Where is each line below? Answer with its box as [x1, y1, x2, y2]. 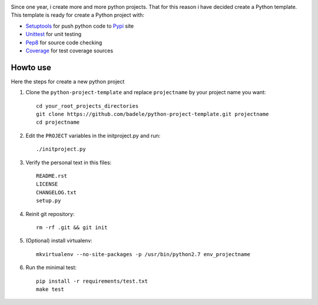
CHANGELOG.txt [36, 189, 77, 195]
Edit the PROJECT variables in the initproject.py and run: [25, 132, 161, 139]
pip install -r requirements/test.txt [36, 277, 148, 284]
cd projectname [36, 119, 80, 126]
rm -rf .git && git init [36, 224, 108, 231]
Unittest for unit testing [25, 31, 82, 38]
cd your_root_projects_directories [36, 102, 139, 109]
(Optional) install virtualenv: [25, 237, 92, 244]
